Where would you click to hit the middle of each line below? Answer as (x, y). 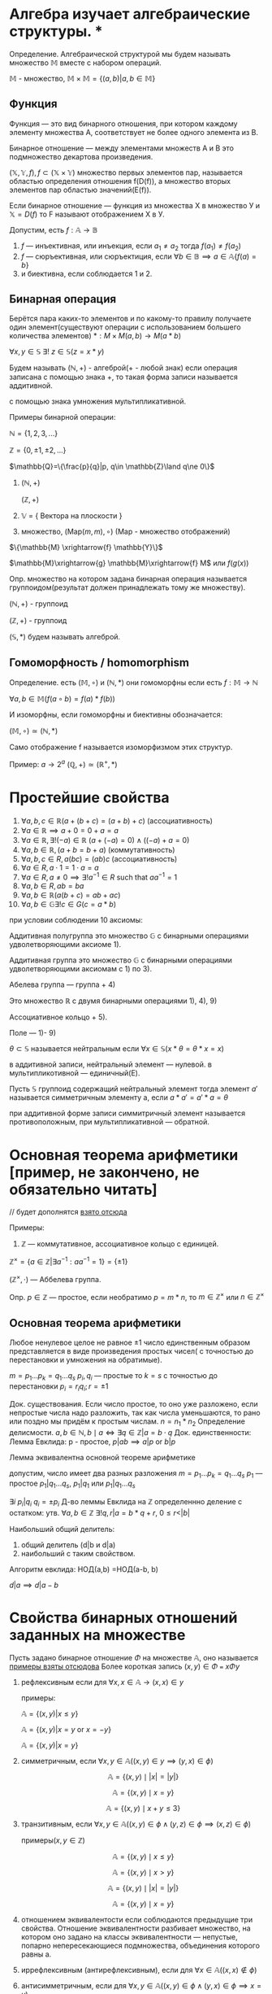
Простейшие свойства (89, 798)
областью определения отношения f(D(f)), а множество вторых (120, 181)
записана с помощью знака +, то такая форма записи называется (124, 377)
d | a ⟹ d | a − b (34, 1585)
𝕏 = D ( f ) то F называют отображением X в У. (87, 214)
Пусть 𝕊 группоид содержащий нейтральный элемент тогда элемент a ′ (134, 1089)
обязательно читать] (83, 1189)
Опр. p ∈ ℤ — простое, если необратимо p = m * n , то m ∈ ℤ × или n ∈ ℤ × (137, 1296)
